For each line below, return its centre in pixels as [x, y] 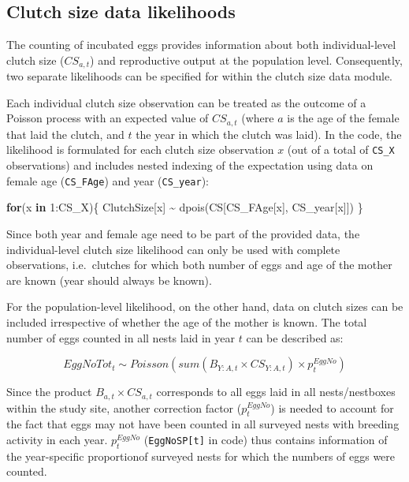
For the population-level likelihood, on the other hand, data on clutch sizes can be [205, 306]
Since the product [49, 392]
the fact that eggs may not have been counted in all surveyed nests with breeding [203, 424]
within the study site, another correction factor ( [124, 407]
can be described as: [295, 337]
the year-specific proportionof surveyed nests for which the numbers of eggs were [201, 456]
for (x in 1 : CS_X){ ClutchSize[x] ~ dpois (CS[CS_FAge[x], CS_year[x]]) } [185, 207]
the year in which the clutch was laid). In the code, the [269, 134]
